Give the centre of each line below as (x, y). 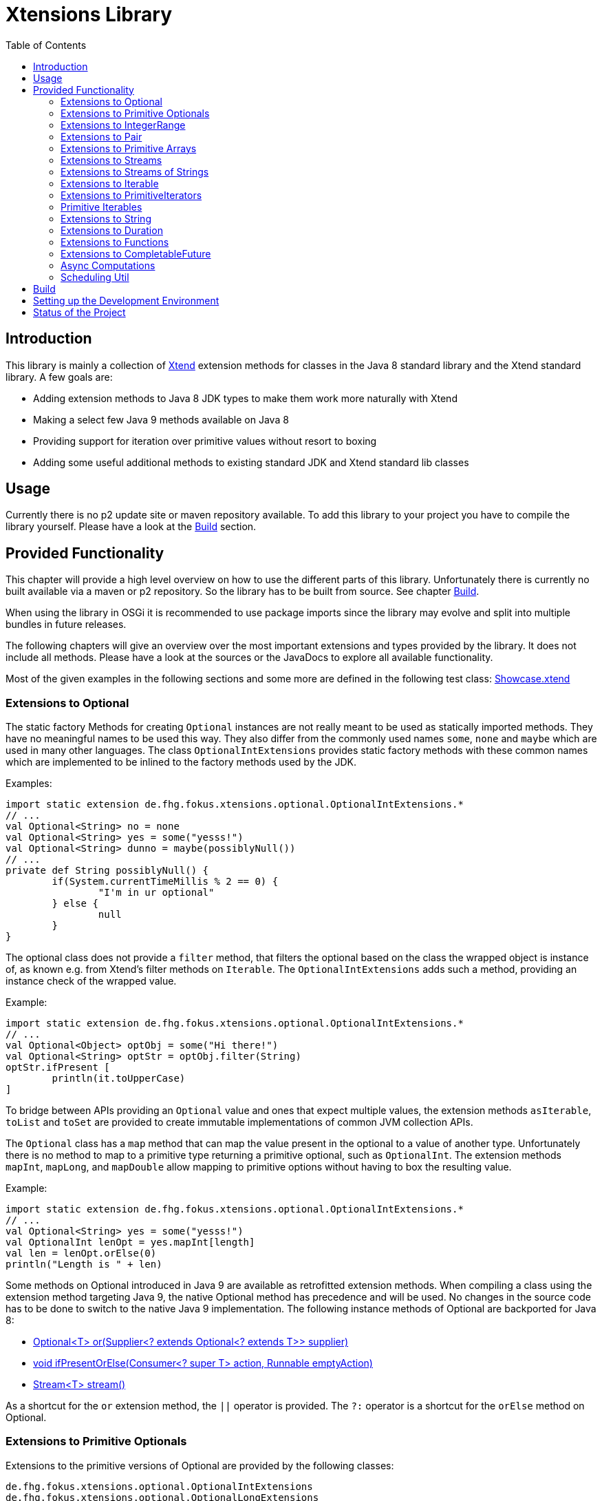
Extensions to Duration (112, 230)
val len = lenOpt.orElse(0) (81, 1253)
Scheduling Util (95, 277)
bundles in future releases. (66, 624)
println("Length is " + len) (84, 1264)
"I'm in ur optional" (156, 893)
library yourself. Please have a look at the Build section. (131, 527)
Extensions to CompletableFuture (136, 253)
